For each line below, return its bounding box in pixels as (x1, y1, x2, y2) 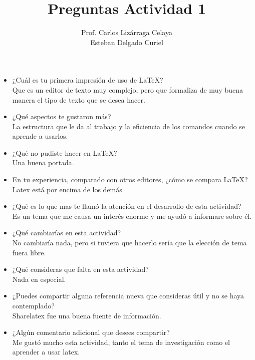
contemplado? (12, 300, 55, 310)
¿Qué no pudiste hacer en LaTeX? (12, 147, 117, 158)
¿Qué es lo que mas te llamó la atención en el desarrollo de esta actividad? (12, 201, 241, 211)
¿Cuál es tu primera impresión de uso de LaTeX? (12, 75, 163, 85)
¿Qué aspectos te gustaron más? (12, 111, 111, 122)
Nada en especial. (12, 273, 66, 284)
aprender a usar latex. (12, 346, 80, 357)
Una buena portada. (12, 157, 74, 168)
